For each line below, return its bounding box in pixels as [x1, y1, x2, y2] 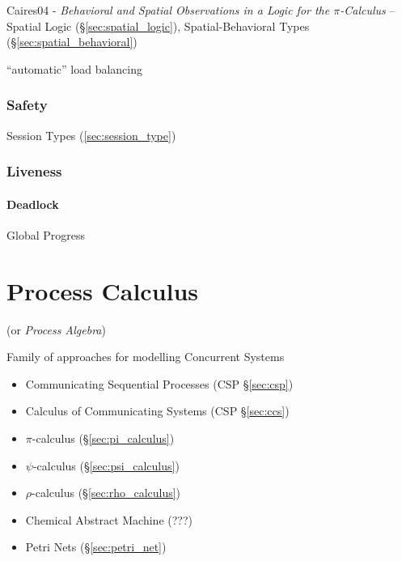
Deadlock [6, 195, 59, 212]
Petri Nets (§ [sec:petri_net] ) [25, 538, 167, 555]
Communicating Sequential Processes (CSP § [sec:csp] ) [25, 375, 294, 392]
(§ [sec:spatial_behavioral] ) [6, 33, 138, 50]
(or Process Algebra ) [6, 321, 106, 338]
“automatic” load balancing [6, 60, 143, 77]
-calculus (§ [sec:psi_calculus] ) [32, 457, 180, 474]
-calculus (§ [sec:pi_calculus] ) [32, 429, 175, 446]
